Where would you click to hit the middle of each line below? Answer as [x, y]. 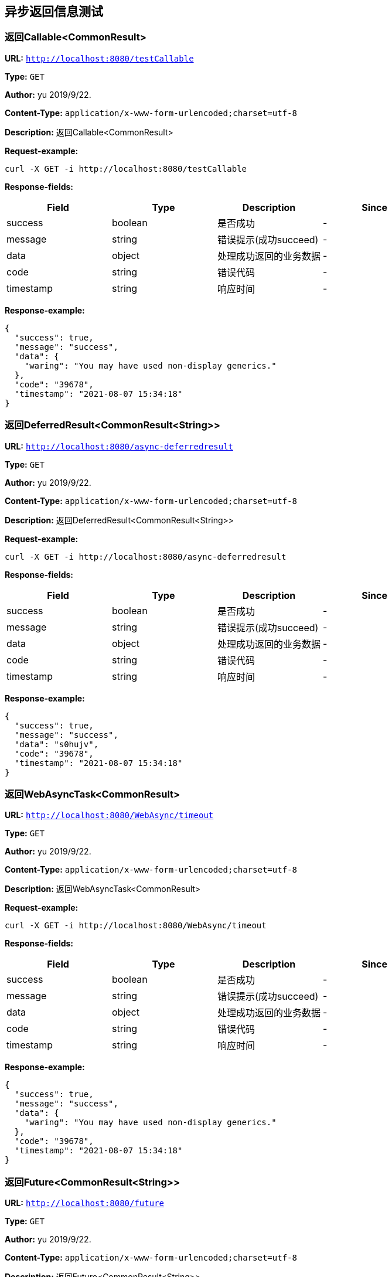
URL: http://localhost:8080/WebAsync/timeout [109, 815]
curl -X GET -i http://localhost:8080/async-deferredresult [146, 556]
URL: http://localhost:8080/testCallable [99, 58]
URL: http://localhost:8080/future [84, 1203]
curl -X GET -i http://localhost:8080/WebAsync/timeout [136, 926]
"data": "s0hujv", [57, 744]
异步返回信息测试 [54, 11]
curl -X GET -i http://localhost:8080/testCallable [126, 168]
